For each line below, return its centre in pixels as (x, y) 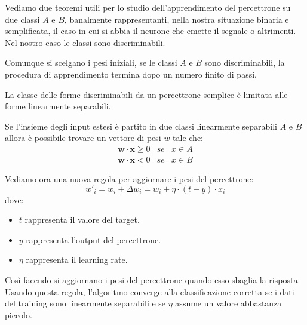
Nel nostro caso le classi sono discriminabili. (85, 42)
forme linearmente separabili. (58, 106)
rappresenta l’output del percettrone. (93, 239)
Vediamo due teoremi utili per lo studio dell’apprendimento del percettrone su (148, 7)
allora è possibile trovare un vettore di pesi (83, 138)
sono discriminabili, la (245, 62)
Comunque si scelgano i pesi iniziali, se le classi (91, 62)
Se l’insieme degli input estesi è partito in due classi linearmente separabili (141, 126)
